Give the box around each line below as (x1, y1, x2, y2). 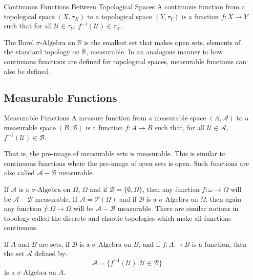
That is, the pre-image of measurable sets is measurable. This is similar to (4, 148, 226, 159)
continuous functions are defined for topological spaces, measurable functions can (4, 56, 247, 66)
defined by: (34, 248, 67, 258)
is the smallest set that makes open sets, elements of (84, 37, 241, 47)
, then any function (142, 184, 200, 194)
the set (4, 248, 24, 258)
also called (4, 167, 35, 178)
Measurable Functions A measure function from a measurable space (4, 113, 206, 123)
